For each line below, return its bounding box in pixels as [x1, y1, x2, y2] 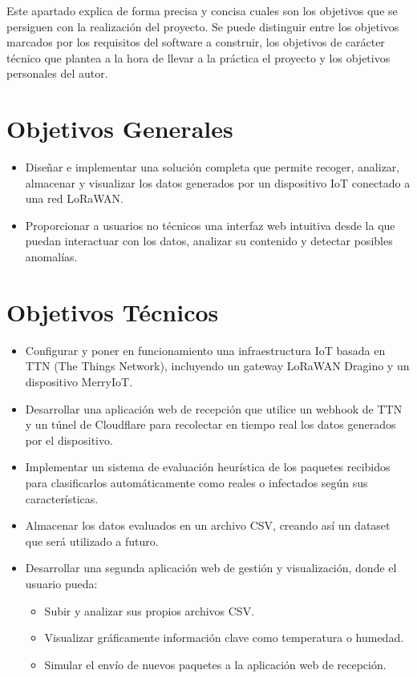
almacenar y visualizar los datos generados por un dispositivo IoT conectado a [25, 174, 411, 191]
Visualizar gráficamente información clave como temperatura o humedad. [44, 629, 404, 646]
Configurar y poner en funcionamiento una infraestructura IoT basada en [25, 341, 386, 358]
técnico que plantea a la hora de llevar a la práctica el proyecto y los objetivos [6, 49, 391, 66]
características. [25, 490, 99, 506]
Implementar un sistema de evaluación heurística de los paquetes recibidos [25, 458, 391, 475]
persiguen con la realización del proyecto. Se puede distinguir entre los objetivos [6, 18, 399, 34]
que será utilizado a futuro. [25, 532, 159, 549]
